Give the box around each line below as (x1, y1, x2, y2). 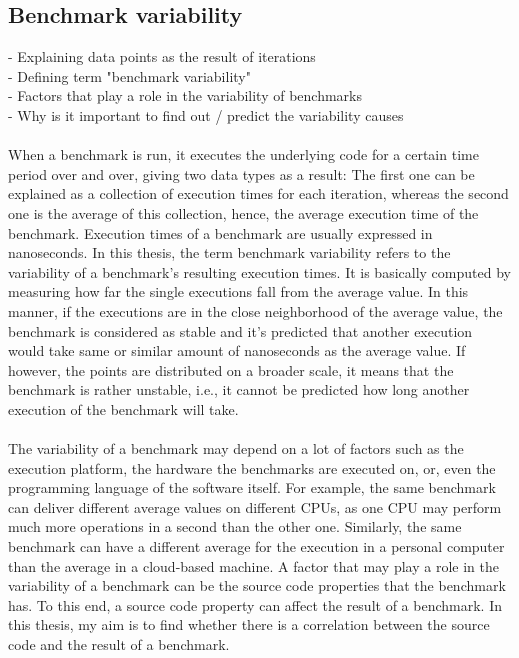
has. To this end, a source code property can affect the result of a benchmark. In (8, 594, 502, 615)
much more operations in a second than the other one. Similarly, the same (8, 516, 462, 537)
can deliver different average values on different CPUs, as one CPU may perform (8, 496, 502, 517)
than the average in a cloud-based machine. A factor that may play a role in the (8, 555, 499, 576)
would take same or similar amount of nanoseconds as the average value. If (8, 340, 466, 361)
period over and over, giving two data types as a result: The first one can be (8, 163, 475, 184)
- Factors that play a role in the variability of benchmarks (8, 85, 363, 106)
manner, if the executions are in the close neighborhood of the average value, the (8, 300, 503, 321)
